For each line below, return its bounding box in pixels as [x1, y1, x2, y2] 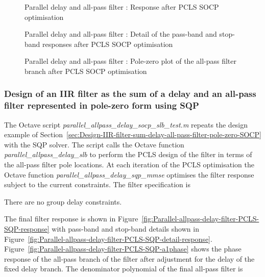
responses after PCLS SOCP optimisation [42, 38, 173, 49]
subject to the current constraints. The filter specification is [4, 179, 190, 190]
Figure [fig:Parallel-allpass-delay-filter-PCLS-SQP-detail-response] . [4, 233, 212, 244]
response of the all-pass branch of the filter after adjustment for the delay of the [4, 253, 255, 264]
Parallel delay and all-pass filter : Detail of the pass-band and [25, 29, 217, 39]
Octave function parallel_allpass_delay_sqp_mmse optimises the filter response [4, 169, 254, 180]
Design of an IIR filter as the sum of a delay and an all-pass [4, 87, 256, 100]
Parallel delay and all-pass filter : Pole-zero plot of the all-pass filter [25, 56, 237, 66]
